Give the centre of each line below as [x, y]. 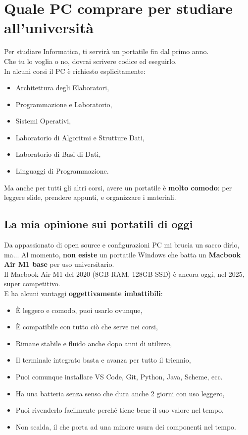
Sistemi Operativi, [43, 121]
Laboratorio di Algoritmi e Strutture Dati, [80, 137]
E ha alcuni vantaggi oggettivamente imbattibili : [83, 293]
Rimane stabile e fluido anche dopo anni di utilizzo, [94, 343]
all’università [49, 28]
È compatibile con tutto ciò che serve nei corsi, [87, 327]
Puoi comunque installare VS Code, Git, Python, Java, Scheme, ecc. [119, 376]
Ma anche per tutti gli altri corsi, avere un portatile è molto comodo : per [118, 187]
